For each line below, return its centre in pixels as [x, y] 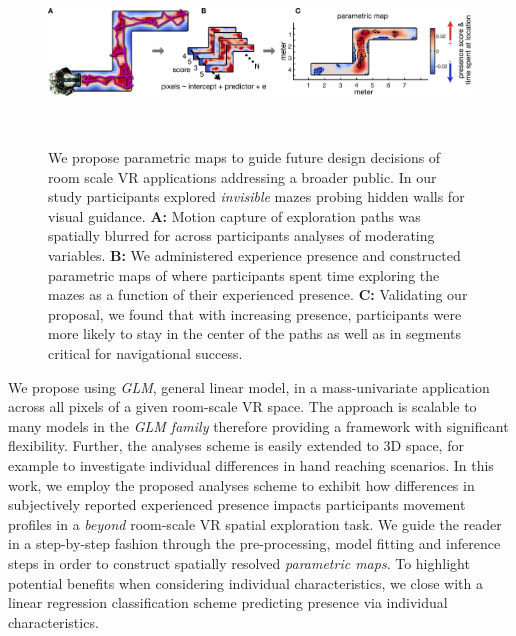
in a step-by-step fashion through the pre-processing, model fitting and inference [254, 543]
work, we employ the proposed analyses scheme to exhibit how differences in [241, 484]
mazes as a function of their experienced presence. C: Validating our [258, 294]
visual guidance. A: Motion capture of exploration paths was [234, 215]
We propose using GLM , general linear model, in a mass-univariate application [249, 386]
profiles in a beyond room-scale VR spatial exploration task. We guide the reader [255, 523]
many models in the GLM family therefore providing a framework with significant [258, 425]
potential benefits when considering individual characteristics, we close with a [245, 582]
